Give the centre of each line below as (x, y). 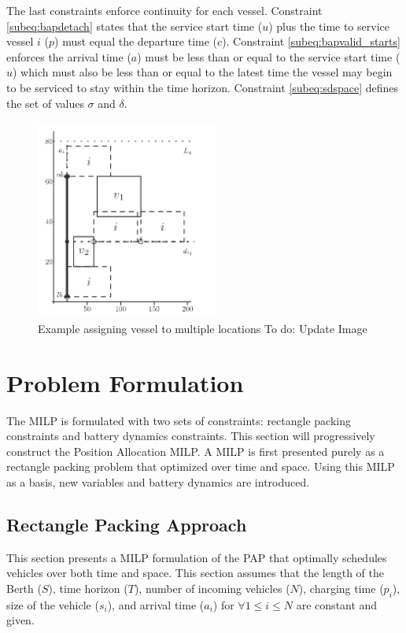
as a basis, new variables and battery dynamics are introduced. (158, 482)
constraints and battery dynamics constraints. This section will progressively (191, 436)
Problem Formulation (125, 382)
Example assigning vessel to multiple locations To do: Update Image (203, 328)
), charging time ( (341, 588)
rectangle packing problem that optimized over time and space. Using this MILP (201, 466)
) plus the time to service (329, 26)
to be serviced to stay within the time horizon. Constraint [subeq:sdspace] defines (203, 87)
